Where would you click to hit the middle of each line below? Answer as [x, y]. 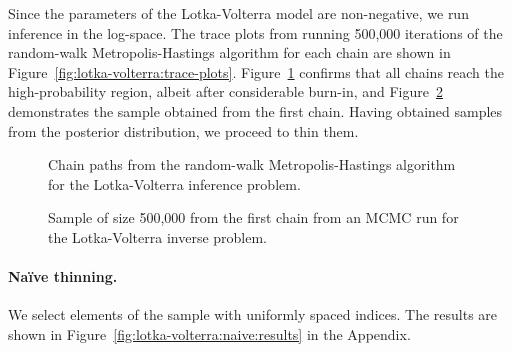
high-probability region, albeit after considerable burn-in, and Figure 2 [225, 91]
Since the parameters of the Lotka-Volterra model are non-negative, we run [238, 13]
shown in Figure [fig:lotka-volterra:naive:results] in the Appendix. [209, 333]
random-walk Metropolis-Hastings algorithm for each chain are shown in [229, 52]
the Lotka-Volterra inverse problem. [157, 236]
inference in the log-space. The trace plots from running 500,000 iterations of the [255, 32]
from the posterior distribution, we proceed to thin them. [183, 130]
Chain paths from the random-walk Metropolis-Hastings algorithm [252, 164]
